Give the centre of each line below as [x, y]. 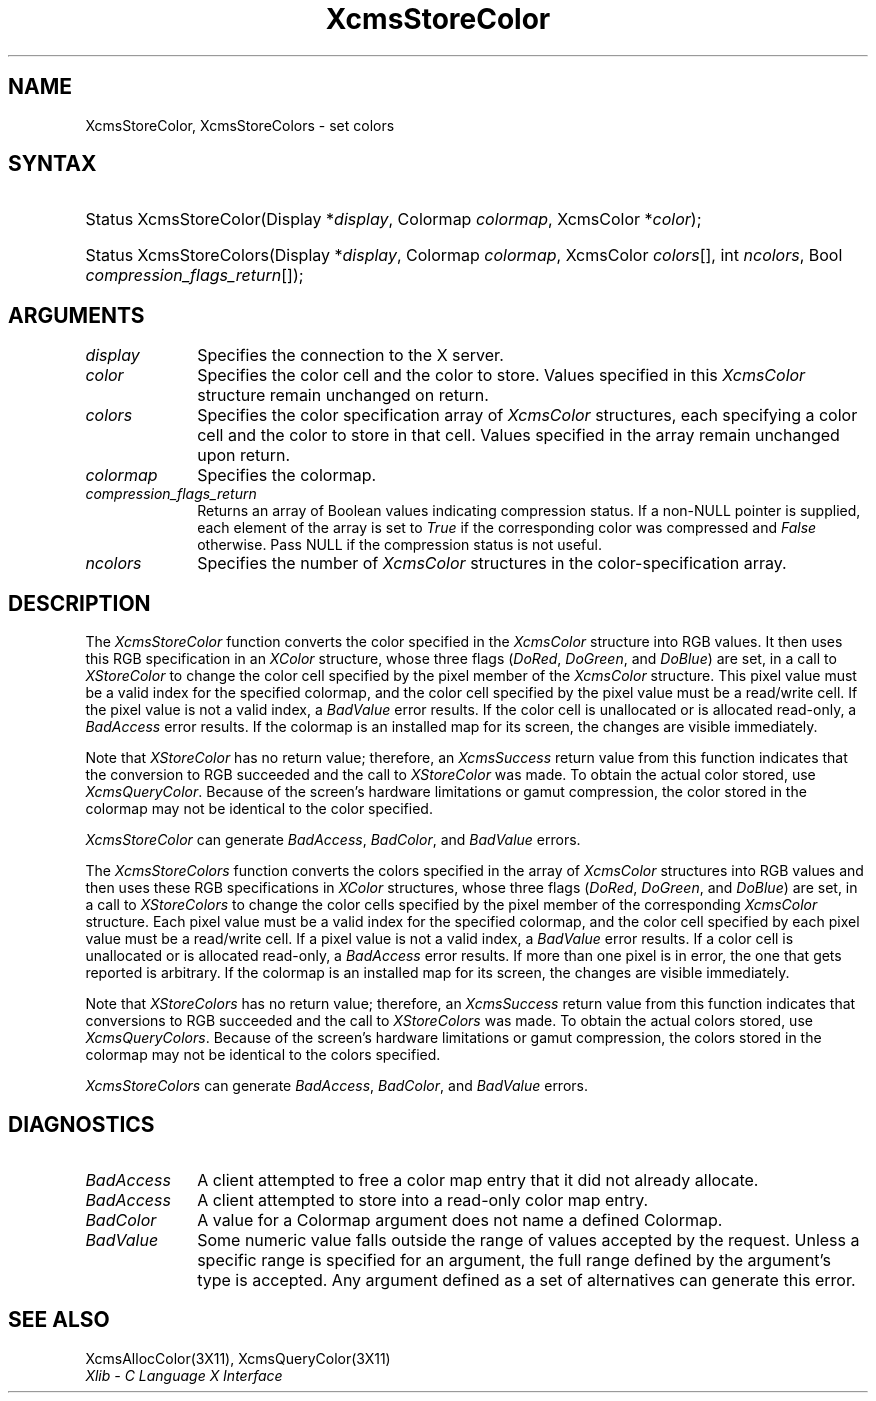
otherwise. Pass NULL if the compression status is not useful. [399, 545]
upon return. [244, 455]
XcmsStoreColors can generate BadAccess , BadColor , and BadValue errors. [336, 1086]
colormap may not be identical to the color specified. [259, 809]
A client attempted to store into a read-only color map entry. [423, 1199]
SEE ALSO [59, 1320]
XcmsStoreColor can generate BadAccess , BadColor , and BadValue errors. [333, 840]
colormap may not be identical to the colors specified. [263, 1055]
